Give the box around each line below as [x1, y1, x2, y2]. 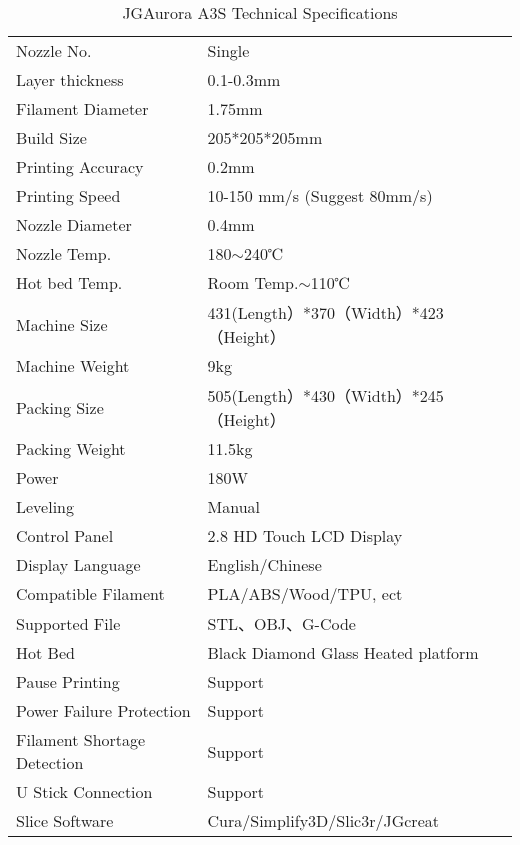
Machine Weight [16, 354, 130, 377]
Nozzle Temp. [16, 242, 112, 265]
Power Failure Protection [16, 699, 191, 722]
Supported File [16, 611, 121, 635]
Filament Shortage [16, 728, 146, 751]
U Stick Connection [16, 780, 153, 803]
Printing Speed [16, 184, 121, 207]
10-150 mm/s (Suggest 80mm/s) [207, 184, 433, 207]
